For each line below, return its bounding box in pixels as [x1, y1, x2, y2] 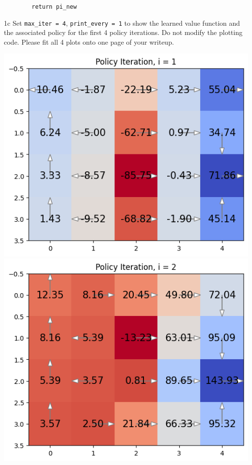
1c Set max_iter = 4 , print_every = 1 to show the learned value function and [4, 17, 240, 28]
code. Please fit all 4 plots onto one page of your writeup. [4, 36, 174, 47]
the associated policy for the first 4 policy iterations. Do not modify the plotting [4, 27, 243, 37]
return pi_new [31, 3, 77, 10]
